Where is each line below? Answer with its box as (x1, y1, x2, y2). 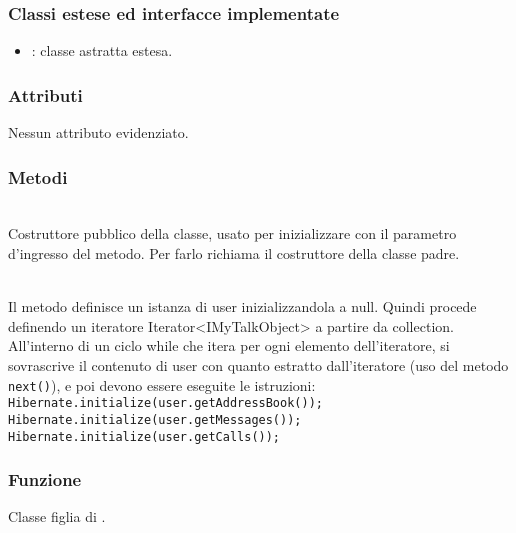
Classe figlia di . (8, 506, 106, 527)
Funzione (8, 467, 82, 492)
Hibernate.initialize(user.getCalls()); (8, 429, 281, 444)
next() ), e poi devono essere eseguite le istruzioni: (8, 374, 316, 395)
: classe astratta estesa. (31, 40, 173, 61)
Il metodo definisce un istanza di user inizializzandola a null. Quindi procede (8, 296, 477, 317)
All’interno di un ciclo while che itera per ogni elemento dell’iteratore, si (8, 335, 450, 356)
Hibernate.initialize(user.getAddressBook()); (8, 396, 323, 411)
